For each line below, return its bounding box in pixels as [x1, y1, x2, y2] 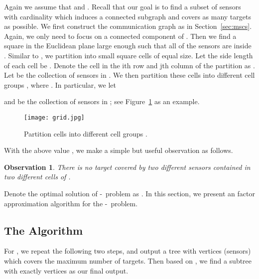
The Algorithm [4, 222, 83, 238]
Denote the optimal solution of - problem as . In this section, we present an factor [4, 188, 255, 198]
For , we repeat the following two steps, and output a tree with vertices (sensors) [4, 246, 251, 256]
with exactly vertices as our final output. [4, 265, 129, 276]
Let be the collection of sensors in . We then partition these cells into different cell [4, 70, 255, 80]
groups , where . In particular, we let [4, 79, 117, 90]
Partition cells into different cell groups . [24, 128, 147, 139]
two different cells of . [4, 171, 71, 182]
